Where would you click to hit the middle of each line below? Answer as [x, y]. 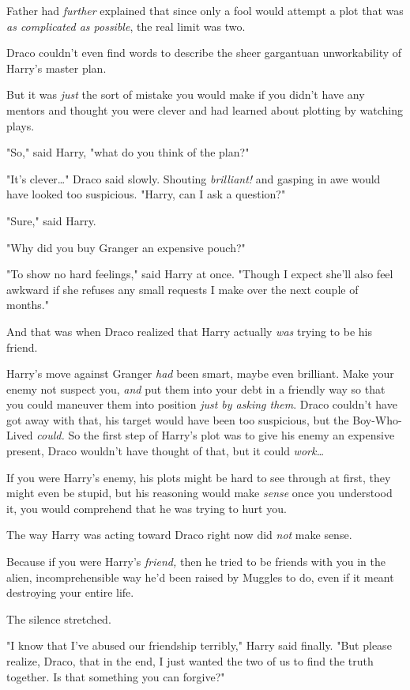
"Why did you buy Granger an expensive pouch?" [126, 247]
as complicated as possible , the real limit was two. [126, 26]
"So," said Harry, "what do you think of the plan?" [128, 152]
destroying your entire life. [70, 592]
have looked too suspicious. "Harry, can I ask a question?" [146, 194]
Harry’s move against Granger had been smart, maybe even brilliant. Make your [200, 373]
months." [28, 305]
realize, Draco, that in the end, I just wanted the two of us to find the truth [190, 661]
